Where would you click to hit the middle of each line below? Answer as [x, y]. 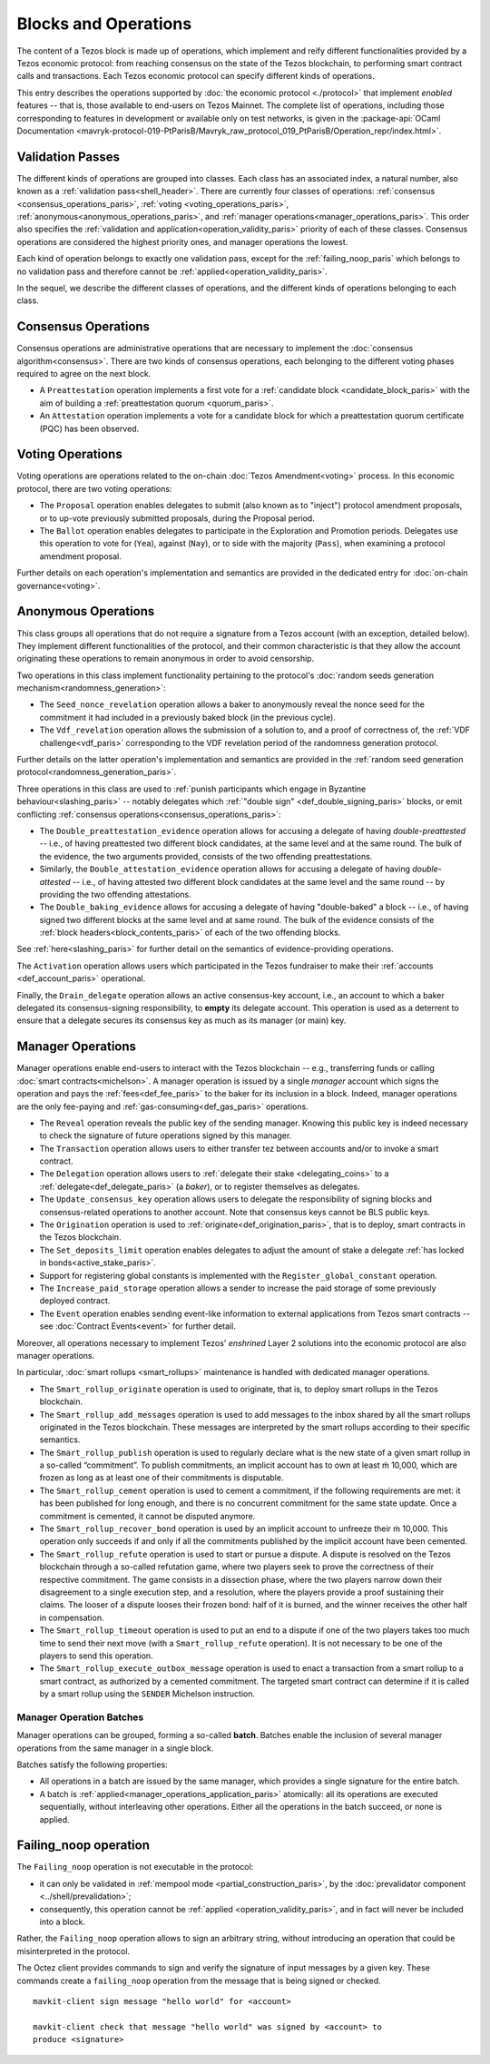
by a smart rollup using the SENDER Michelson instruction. [147, 1694]
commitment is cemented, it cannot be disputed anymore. [147, 1516]
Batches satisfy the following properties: [92, 1764]
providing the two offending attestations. [116, 894]
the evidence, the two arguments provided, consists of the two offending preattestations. [206, 856]
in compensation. [72, 1617]
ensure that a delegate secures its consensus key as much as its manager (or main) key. [181, 1020]
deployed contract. [75, 1301]
